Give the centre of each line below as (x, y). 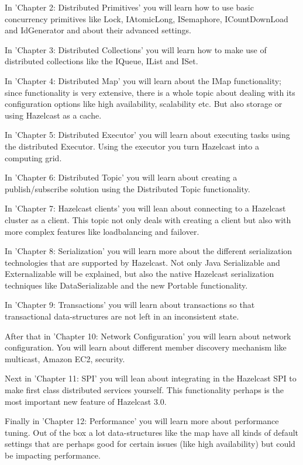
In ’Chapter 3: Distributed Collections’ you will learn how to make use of (136, 49)
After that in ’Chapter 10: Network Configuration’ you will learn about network (148, 336)
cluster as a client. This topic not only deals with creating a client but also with (148, 219)
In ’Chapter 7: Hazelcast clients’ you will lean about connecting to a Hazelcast (145, 208)
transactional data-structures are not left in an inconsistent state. (122, 316)
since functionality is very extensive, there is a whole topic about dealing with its (150, 92)
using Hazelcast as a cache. (53, 115)
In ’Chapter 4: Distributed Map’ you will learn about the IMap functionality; (143, 80)
